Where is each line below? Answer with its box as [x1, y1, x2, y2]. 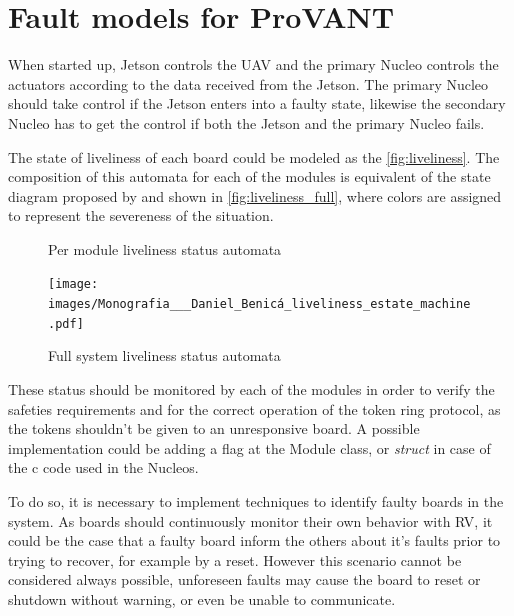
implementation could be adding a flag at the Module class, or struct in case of [8, 437, 491, 458]
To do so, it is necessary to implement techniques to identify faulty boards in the [8, 491, 504, 511]
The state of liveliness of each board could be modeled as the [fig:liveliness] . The [8, 146, 500, 167]
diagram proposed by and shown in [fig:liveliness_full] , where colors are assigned [8, 185, 502, 206]
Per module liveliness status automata [48, 238, 282, 259]
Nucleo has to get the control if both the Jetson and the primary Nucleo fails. [8, 112, 485, 133]
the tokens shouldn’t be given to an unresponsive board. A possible [8, 418, 420, 439]
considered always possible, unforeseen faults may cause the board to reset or [8, 569, 481, 590]
